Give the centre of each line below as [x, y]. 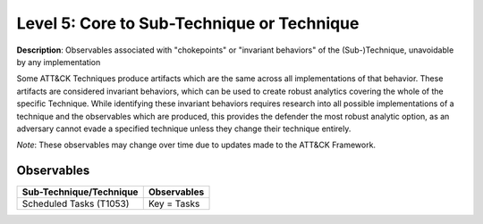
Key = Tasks [174, 203]
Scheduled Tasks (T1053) [76, 203]
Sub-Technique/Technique [80, 192]
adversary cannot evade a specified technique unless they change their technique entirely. [184, 129]
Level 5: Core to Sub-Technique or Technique [188, 23]
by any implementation [59, 62]
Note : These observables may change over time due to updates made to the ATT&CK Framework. [196, 145]
